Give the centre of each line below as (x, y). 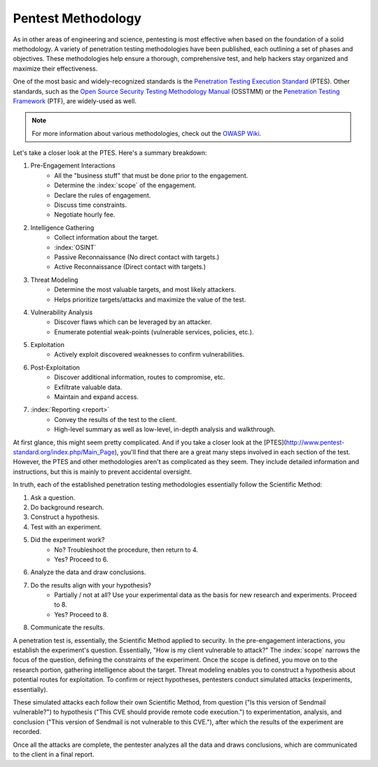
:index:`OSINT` (75, 247)
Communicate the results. (68, 627)
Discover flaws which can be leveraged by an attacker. (133, 322)
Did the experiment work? (68, 540)
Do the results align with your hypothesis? (91, 585)
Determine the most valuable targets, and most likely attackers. (145, 290)
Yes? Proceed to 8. (81, 614)
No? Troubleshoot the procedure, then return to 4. (126, 550)
